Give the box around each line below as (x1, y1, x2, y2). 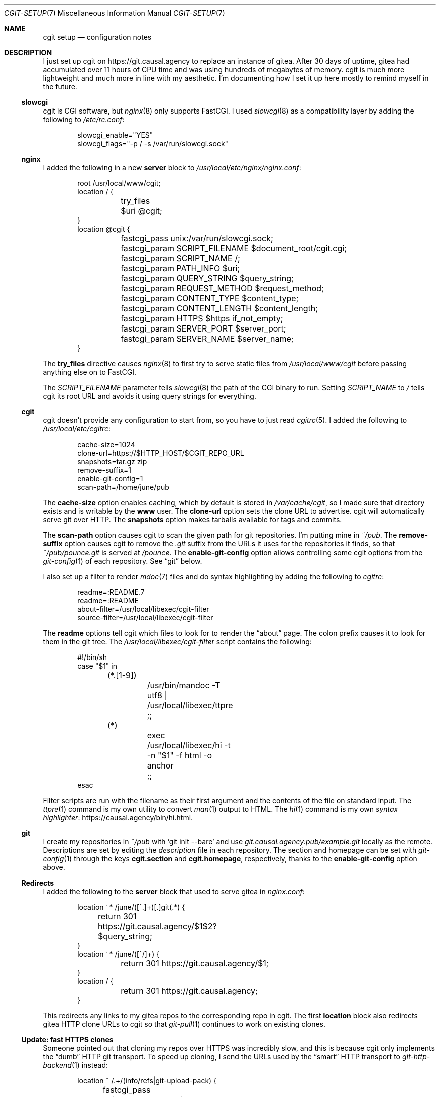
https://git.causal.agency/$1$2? (97, 921, 217, 931)
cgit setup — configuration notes (43, 33, 152, 41)
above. (43, 863, 65, 871)
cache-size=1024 (77, 440, 135, 449)
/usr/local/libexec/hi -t (147, 740, 231, 750)
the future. (43, 82, 77, 91)
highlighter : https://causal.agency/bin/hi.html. (43, 813, 193, 822)
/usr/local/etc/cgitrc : (43, 424, 111, 433)
